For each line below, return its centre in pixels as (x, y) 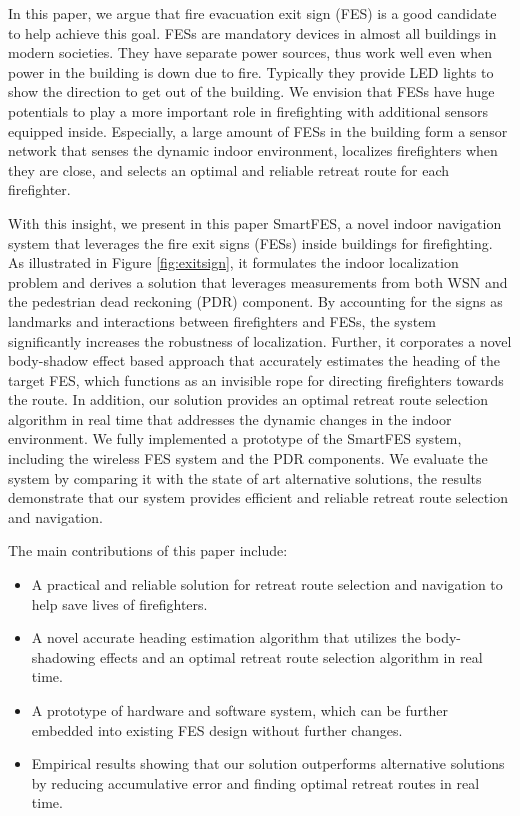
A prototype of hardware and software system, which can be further (239, 710)
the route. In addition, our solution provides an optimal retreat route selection (248, 399)
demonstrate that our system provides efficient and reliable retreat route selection (258, 497)
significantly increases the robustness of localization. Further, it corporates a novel (260, 340)
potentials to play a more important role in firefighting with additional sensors (248, 110)
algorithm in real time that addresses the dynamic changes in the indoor (230, 418)
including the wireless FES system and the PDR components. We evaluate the (248, 458)
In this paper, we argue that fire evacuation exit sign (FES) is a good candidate (252, 13)
